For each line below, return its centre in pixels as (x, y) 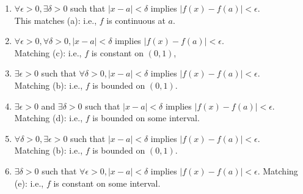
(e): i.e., (29, 183)
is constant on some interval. (107, 183)
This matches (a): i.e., (56, 20)
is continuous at (136, 20)
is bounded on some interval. (146, 118)
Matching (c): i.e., (48, 52)
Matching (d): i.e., (49, 118)
